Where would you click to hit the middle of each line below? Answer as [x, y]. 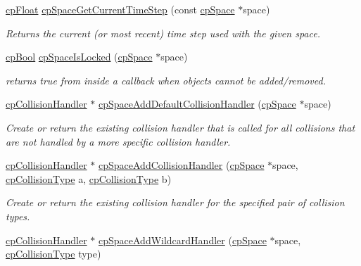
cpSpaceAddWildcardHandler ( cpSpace [182, 240]
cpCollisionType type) [53, 254]
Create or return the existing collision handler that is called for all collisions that [180, 127]
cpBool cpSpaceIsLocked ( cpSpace [79, 57]
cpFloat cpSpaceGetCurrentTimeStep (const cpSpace [120, 9]
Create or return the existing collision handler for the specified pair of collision [175, 202]
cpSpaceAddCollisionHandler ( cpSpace [181, 165]
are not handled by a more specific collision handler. [118, 141]
